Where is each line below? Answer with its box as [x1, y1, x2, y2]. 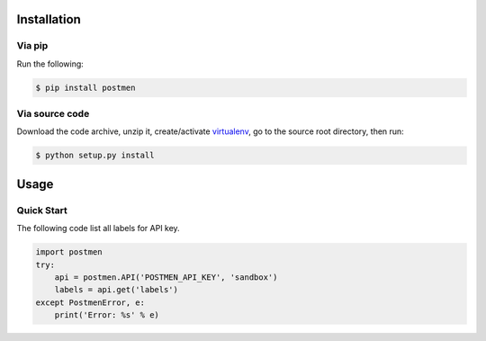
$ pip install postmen [35, 82, 136, 93]
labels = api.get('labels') [54, 284, 179, 295]
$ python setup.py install [35, 150, 155, 161]
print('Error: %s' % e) [54, 310, 159, 320]
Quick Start [16, 203, 67, 216]
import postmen [35, 247, 103, 257]
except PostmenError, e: [35, 297, 146, 308]
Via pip [16, 40, 49, 52]
